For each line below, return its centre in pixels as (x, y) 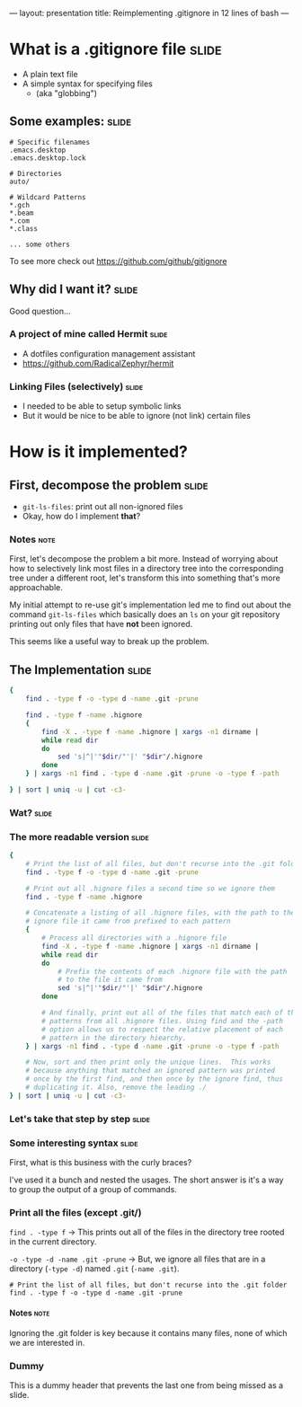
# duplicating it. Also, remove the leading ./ (116, 1088)
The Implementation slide (80, 670)
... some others (40, 244)
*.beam (22, 213)
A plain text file (50, 74)
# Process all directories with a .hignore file (134, 938)
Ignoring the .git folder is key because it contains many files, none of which (148, 1332)
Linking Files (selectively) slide (76, 386)
